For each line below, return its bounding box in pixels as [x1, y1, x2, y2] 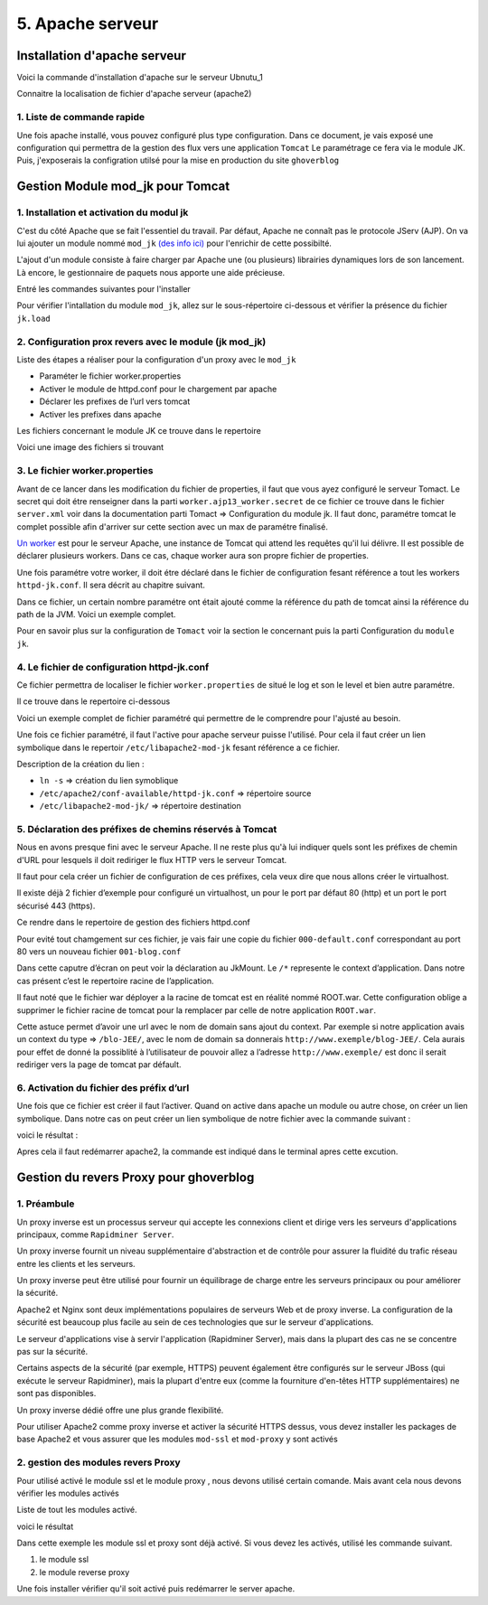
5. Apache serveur [16, 14, 159, 33]
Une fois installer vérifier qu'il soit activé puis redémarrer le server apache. [16, 1583, 296, 1594]
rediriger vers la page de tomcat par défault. [16, 1059, 182, 1070]
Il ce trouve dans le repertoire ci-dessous [16, 696, 171, 707]
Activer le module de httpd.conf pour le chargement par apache [39, 383, 277, 394]
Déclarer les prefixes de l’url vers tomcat [39, 396, 191, 407]
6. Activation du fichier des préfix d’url [16, 1081, 190, 1093]
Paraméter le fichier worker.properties [39, 371, 182, 381]
